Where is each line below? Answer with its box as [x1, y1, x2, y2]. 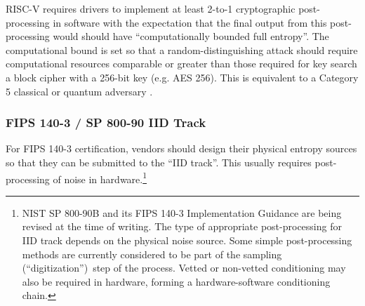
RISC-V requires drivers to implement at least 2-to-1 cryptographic [6, 1, 296, 15]
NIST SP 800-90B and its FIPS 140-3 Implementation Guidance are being [22, 205, 342, 220]
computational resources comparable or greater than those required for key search [6, 56, 357, 71]
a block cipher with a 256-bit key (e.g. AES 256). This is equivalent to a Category [6, 69, 359, 84]
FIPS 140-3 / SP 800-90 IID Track [6, 114, 206, 131]
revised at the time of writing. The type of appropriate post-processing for [22, 219, 342, 234]
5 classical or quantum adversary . [6, 84, 153, 98]
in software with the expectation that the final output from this [53, 15, 327, 29]
